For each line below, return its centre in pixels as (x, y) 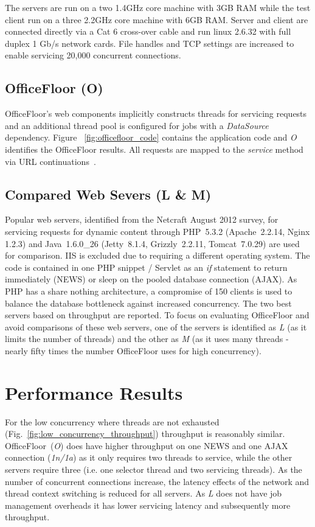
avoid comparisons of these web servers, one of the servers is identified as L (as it (156, 326)
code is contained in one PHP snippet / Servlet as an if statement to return (146, 267)
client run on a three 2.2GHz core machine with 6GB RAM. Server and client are (157, 19)
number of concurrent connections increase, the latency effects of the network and (157, 481)
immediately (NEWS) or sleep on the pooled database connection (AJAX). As (151, 279)
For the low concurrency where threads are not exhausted (112, 421)
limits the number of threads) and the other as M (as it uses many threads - (147, 339)
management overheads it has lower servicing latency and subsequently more (148, 505)
